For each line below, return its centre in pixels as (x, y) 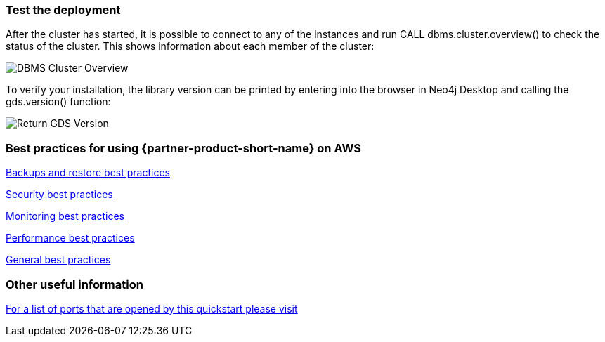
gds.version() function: (58, 102)
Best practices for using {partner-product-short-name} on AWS (184, 148)
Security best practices (59, 195)
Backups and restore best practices (88, 173)
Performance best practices (70, 238)
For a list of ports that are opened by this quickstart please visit (152, 308)
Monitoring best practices (65, 216)
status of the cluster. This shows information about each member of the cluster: (190, 46)
